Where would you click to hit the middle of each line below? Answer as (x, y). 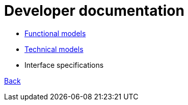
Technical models (54, 49)
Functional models (55, 33)
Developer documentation (94, 11)
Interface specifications (64, 65)
